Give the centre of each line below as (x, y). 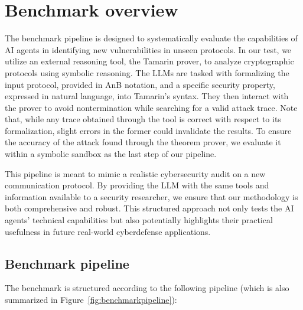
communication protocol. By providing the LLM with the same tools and (137, 185)
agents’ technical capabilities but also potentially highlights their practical (139, 220)
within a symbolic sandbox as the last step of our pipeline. (111, 154)
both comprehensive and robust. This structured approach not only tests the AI (149, 208)
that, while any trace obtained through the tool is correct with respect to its (143, 119)
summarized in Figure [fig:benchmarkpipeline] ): (91, 300)
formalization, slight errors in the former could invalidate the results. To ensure (148, 130)
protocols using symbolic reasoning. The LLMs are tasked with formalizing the (147, 72)
